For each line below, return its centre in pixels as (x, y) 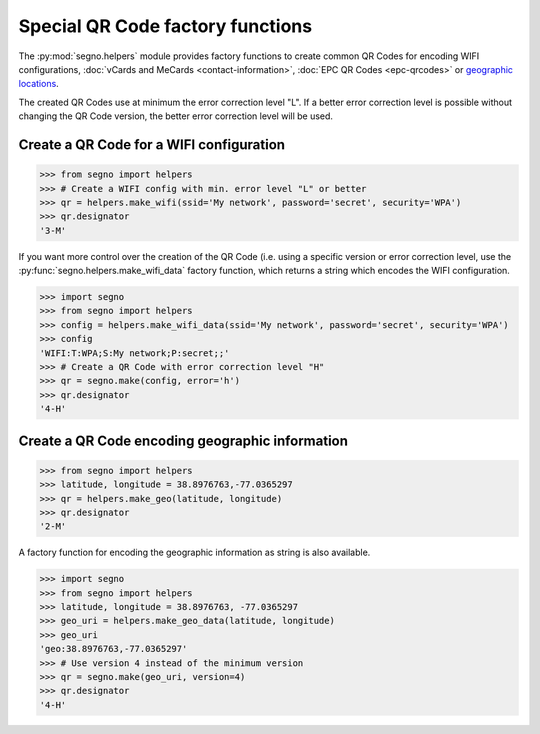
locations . (38, 84)
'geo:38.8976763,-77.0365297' (113, 649)
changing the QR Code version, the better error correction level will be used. (176, 116)
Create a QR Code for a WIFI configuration (151, 144)
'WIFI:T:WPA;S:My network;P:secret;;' (134, 353)
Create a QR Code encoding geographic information (183, 440)
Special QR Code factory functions (165, 26)
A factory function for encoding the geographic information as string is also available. (194, 552)
